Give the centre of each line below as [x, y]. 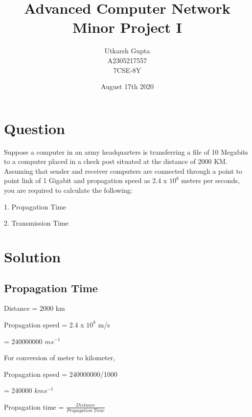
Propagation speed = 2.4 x [44, 324]
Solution [33, 256]
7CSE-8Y [127, 70]
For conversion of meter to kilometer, [60, 358]
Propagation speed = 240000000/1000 [61, 374]
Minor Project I [127, 27]
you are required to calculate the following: [68, 190]
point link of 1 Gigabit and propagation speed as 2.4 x [86, 180]
